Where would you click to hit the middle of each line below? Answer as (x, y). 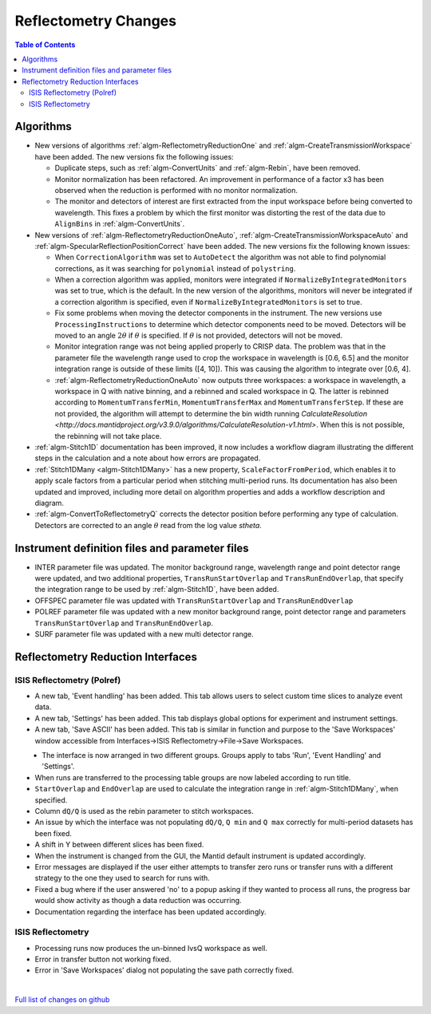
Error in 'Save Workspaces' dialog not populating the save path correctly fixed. (164, 970)
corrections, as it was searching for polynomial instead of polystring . (175, 268)
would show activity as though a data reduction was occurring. (138, 901)
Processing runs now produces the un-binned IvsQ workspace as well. (151, 948)
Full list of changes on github (62, 1000)
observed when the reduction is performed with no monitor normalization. (176, 190)
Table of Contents (45, 45)
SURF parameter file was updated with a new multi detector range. (144, 633)
